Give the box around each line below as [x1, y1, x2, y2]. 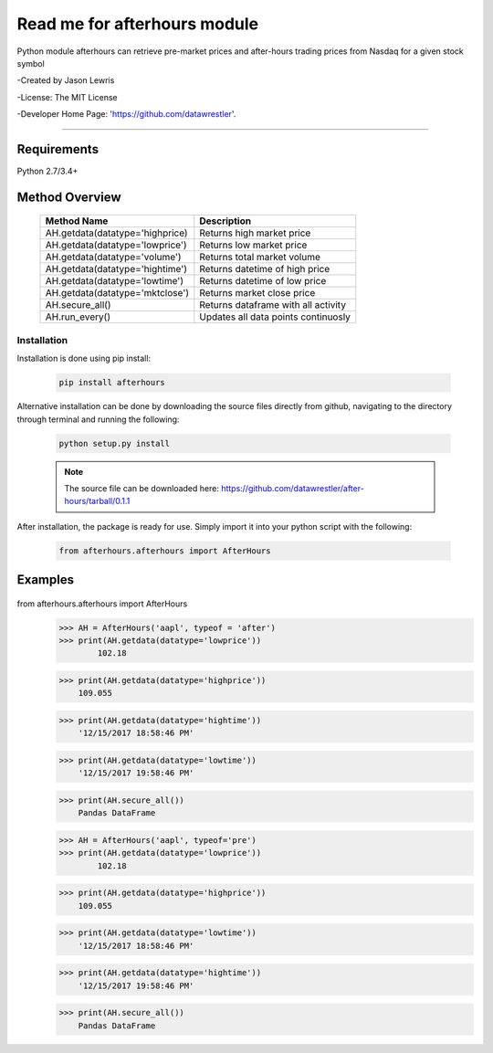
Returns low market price [199, 238, 308, 251]
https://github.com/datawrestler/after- [220, 482, 364, 493]
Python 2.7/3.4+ [16, 165, 79, 177]
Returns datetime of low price [199, 275, 327, 288]
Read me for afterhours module [16, 14, 259, 34]
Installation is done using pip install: [16, 353, 151, 364]
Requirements [16, 142, 100, 157]
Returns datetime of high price [199, 263, 330, 276]
